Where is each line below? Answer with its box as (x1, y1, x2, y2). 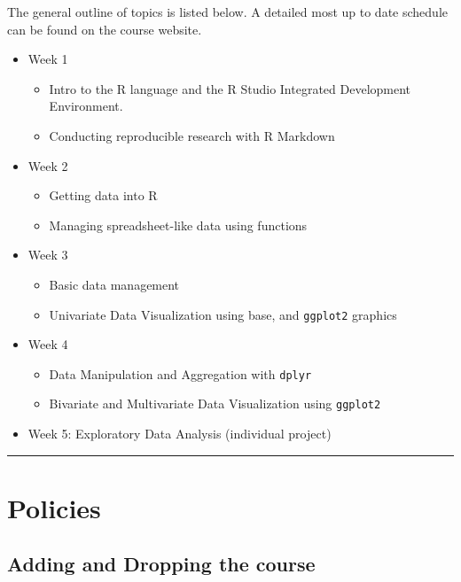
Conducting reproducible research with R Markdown (49, 126, 335, 144)
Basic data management (49, 275, 180, 293)
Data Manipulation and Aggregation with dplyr (49, 364, 312, 383)
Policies (7, 489, 101, 525)
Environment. (49, 97, 123, 115)
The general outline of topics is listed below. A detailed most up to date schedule (7, 3, 448, 20)
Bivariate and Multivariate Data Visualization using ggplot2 (49, 394, 381, 413)
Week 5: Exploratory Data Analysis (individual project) (27, 424, 332, 443)
